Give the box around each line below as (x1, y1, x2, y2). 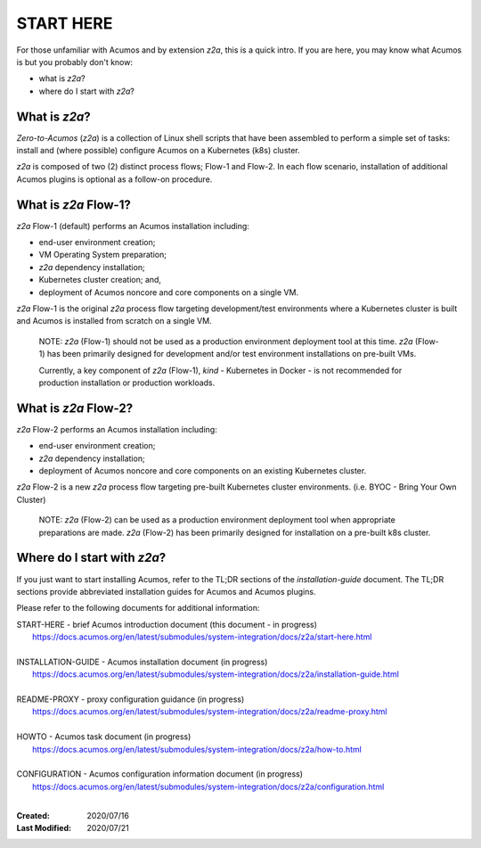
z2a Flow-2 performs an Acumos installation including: (16, 424, 217, 434)
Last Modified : (16, 822, 71, 833)
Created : (16, 810, 51, 820)
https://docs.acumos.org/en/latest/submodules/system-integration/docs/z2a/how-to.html (32, 744, 363, 754)
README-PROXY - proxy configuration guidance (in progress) (16, 694, 245, 704)
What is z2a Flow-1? (16, 197, 131, 212)
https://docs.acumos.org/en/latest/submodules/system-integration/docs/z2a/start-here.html (32, 631, 372, 642)
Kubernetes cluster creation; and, (38, 275, 162, 285)
